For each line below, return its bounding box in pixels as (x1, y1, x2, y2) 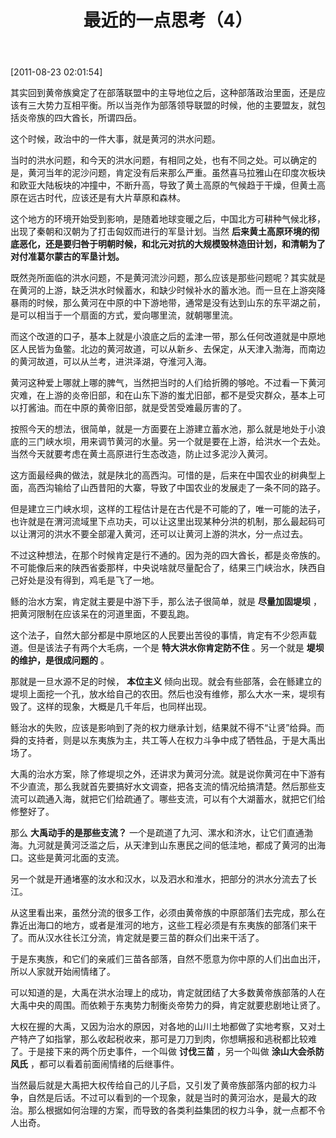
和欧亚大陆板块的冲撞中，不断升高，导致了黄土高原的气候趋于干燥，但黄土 (10, 179, 317, 191)
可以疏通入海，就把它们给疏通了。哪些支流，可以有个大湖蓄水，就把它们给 (18, 793, 326, 805)
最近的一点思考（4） (83, 9, 253, 32)
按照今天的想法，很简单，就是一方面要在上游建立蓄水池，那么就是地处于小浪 (10, 423, 326, 435)
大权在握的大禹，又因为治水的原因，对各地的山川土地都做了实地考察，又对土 (10, 1021, 326, 1033)
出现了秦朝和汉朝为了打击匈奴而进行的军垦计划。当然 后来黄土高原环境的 (10, 226, 311, 238)
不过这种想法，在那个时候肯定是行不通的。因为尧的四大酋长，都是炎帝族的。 (10, 549, 326, 561)
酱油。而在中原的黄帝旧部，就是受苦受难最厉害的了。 (27, 402, 247, 414)
